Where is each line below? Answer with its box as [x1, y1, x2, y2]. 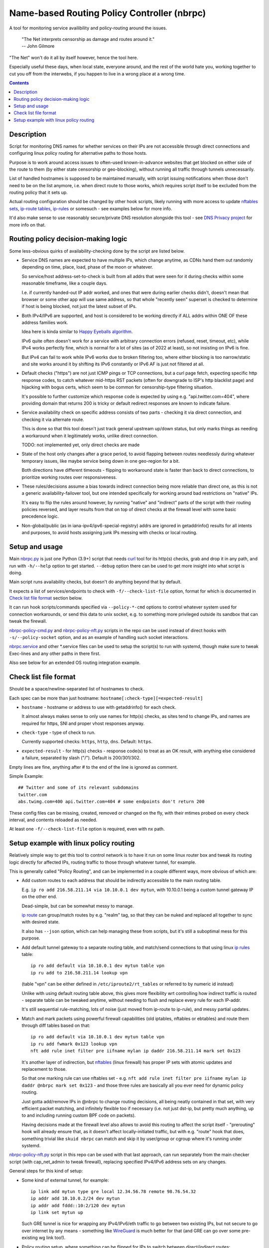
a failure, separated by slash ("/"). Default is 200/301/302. [21, 755, 141, 761]
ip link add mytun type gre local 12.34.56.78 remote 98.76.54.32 [30, 1189, 196, 1194]
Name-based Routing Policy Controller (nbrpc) [9, 7, 206, 18]
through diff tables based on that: [21, 1022, 91, 1028]
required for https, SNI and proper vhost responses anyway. [21, 720, 145, 726]
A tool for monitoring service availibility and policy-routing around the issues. [9, 25, 167, 31]
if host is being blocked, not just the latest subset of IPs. [21, 304, 137, 310]
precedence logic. [21, 513, 59, 519]
